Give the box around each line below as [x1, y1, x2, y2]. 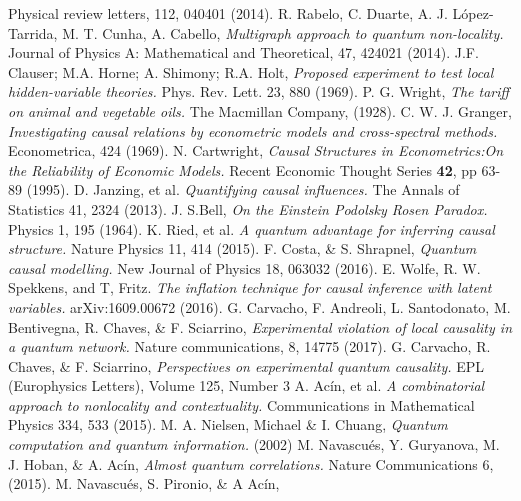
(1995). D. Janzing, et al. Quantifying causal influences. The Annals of [26, 179, 460, 200]
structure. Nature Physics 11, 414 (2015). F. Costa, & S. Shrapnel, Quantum [8, 238, 477, 259]
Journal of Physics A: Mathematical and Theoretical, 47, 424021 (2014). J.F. [8, 42, 479, 63]
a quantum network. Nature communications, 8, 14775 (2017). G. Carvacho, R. [8, 336, 491, 357]
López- [452, 3, 494, 23]
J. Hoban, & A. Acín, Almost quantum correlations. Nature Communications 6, [8, 453, 494, 474]
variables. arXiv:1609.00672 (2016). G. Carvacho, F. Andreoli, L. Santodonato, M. [8, 296, 511, 317]
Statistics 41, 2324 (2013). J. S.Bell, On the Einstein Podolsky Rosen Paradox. [8, 198, 488, 219]
